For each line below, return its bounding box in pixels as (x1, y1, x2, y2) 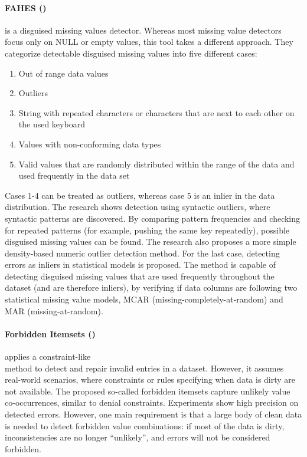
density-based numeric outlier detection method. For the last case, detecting (5, 246, 280, 259)
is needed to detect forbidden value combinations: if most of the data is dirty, (5, 419, 285, 432)
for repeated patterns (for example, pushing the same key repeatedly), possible (5, 223, 290, 236)
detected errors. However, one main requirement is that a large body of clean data (5, 408, 302, 420)
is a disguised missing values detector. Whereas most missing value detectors (5, 24, 282, 36)
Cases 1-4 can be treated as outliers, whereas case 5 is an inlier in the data (5, 189, 275, 201)
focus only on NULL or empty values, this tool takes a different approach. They (5, 35, 293, 48)
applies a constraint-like (5, 350, 91, 363)
